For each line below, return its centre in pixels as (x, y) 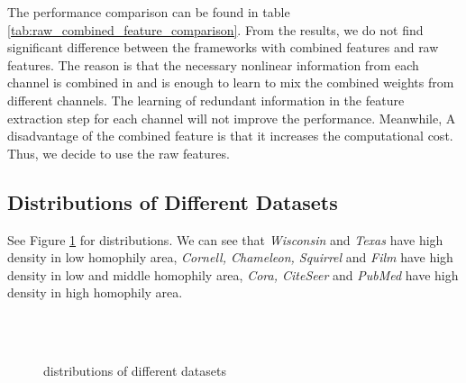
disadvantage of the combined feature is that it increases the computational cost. (230, 136)
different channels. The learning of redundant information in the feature (206, 100)
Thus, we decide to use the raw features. (119, 153)
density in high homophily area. (95, 292)
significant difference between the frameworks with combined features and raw (223, 47)
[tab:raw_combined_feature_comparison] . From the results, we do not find (215, 29)
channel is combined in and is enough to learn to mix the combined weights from (231, 82)
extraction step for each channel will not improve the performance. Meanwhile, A (232, 118)
